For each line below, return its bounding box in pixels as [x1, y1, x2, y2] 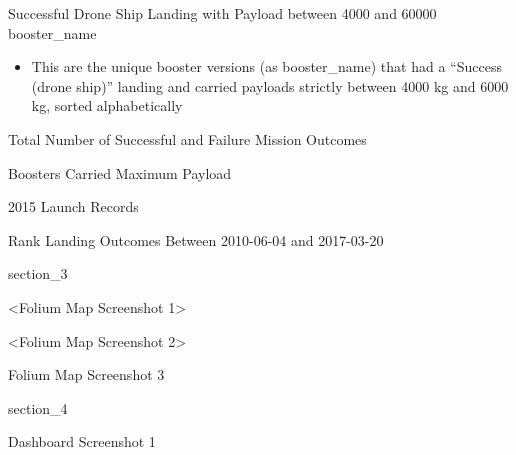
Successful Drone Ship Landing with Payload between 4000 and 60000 [8, 3, 437, 23]
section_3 [8, 263, 68, 284]
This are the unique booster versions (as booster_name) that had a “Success [31, 56, 502, 77]
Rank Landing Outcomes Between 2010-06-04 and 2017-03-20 [8, 229, 384, 250]
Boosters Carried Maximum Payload [8, 162, 232, 183]
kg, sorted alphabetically [31, 95, 183, 116]
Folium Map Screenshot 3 [8, 364, 165, 385]
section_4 [8, 397, 68, 418]
